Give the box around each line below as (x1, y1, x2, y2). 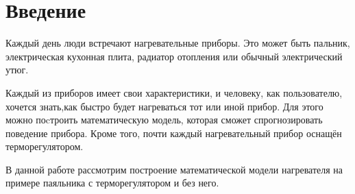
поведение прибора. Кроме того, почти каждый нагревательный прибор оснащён (5, 125, 342, 140)
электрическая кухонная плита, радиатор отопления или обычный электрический (5, 49, 343, 63)
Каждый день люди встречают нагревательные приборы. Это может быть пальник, (5, 36, 350, 50)
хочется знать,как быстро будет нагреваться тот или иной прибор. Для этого (5, 99, 323, 113)
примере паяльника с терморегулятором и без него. (5, 175, 219, 190)
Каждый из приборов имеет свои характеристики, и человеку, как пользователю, (5, 85, 343, 99)
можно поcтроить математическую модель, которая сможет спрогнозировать (5, 112, 323, 127)
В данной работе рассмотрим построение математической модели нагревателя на (5, 162, 343, 176)
